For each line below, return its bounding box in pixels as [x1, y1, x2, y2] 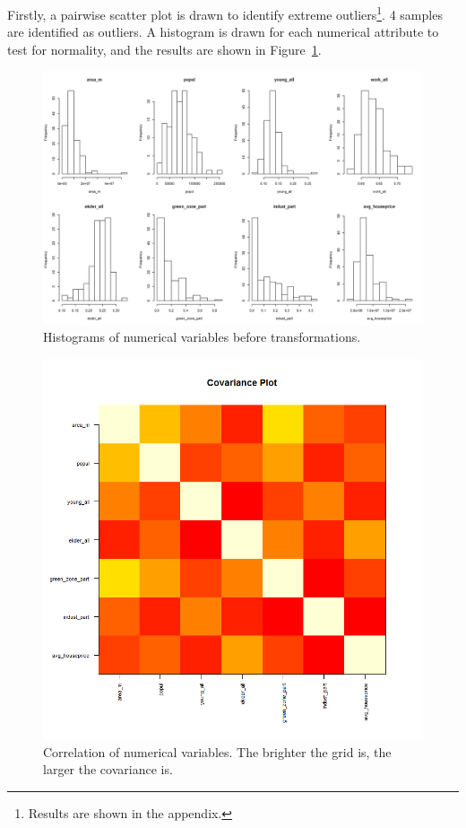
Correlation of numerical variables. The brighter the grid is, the [43, 742, 392, 761]
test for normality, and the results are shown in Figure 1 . [7, 39, 322, 58]
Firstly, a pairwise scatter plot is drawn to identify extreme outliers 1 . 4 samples [7, 3, 443, 23]
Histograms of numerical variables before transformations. [43, 327, 361, 346]
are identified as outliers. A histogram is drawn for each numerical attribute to [7, 22, 439, 41]
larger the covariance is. [43, 760, 173, 779]
